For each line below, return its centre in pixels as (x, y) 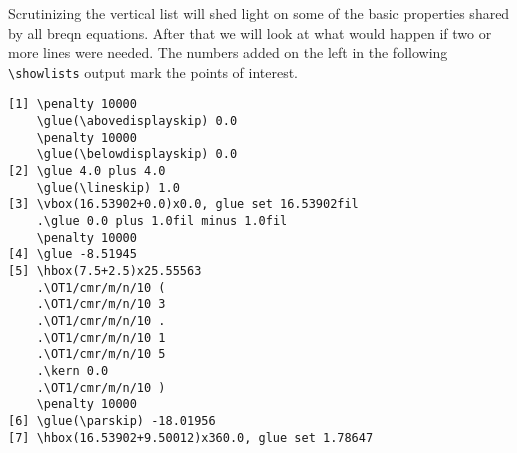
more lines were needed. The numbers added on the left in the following (228, 52)
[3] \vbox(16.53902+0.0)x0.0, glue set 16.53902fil (183, 204)
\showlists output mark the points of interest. (153, 71)
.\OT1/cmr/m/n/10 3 (101, 304)
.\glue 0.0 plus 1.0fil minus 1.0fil (162, 221)
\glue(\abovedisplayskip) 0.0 (137, 121)
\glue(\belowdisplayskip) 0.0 (137, 154)
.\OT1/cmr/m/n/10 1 (101, 337)
